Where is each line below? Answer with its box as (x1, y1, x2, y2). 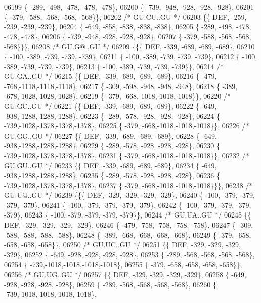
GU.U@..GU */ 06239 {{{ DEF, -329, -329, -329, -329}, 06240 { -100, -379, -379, (4, 190, 255, 200)
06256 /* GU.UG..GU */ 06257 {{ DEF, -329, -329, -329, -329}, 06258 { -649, (4, 269, 246, 280)
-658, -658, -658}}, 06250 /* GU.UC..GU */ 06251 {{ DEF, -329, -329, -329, (4, 239, 241, 250)
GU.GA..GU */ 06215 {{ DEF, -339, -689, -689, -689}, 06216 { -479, (4, 71, 217, 81)
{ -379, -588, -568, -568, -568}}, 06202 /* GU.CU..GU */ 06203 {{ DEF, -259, (4, 11, 247, 22)
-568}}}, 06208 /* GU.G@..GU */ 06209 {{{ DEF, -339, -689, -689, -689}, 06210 (4, 41, 255, 52)
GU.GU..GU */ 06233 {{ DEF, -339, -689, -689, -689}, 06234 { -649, (4, 160, 217, 170)
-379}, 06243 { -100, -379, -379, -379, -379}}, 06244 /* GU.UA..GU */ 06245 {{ (4, 209, 251, 220)
